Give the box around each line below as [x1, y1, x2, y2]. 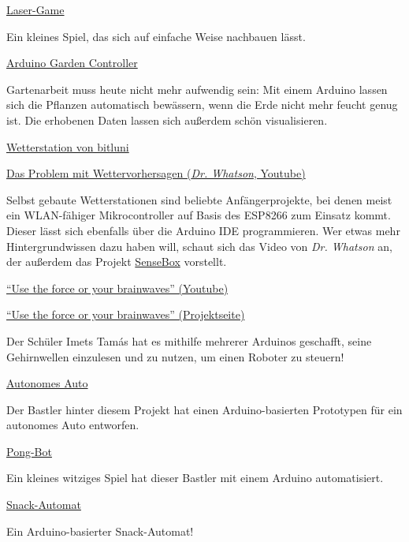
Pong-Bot [6, 443, 52, 459]
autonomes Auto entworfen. [6, 417, 139, 433]
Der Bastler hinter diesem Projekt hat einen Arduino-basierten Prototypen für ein [6, 401, 403, 417]
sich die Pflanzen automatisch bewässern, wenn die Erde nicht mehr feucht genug [6, 96, 398, 113]
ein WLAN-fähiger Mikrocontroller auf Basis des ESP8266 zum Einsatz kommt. [6, 207, 391, 223]
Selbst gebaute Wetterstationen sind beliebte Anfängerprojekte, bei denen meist [6, 191, 392, 207]
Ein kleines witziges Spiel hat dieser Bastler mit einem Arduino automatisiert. [6, 469, 384, 486]
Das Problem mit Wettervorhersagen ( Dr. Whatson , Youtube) [6, 165, 306, 181]
